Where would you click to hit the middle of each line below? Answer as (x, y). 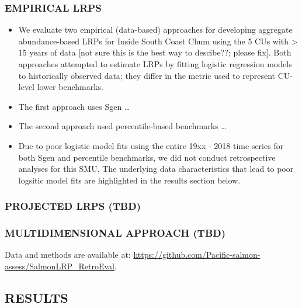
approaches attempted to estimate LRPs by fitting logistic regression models (155, 64)
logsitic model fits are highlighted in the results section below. (129, 180)
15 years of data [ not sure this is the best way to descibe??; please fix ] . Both (155, 52)
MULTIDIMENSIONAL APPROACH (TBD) (115, 233)
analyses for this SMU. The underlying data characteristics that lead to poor (156, 169)
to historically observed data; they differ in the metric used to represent (147, 75)
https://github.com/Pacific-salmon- (197, 255)
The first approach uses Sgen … (74, 106)
